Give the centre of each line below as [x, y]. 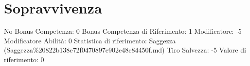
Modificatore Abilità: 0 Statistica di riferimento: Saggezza [90, 40]
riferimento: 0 [24, 59]
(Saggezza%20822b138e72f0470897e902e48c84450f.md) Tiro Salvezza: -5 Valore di [125, 50]
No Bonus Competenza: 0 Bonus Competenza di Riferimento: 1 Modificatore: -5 [123, 31]
